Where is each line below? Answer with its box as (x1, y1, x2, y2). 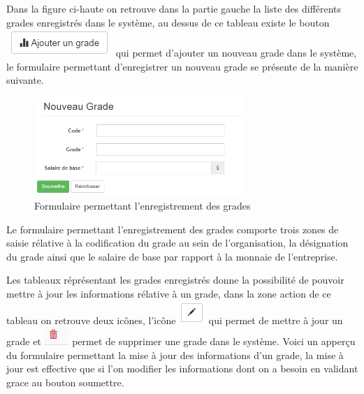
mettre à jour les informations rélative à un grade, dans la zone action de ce (6, 286, 331, 300)
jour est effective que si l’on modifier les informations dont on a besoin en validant (6, 361, 358, 376)
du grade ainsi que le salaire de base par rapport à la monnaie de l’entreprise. (6, 249, 338, 263)
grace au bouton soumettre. (6, 374, 124, 389)
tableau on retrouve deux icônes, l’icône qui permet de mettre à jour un (6, 312, 343, 327)
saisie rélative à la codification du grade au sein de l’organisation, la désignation (6, 235, 349, 250)
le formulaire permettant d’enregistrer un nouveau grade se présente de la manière (6, 59, 358, 73)
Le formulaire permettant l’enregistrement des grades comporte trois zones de (6, 221, 339, 236)
